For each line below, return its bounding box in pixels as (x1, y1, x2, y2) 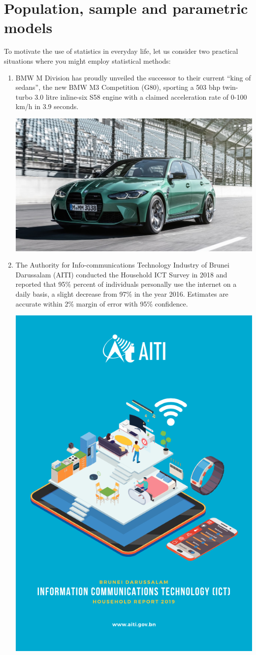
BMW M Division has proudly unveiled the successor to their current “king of (15, 72, 251, 82)
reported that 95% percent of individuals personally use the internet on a (15, 279, 237, 289)
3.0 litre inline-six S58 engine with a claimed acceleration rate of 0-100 (34, 91, 247, 102)
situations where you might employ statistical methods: (4, 55, 171, 66)
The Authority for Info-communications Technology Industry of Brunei (15, 260, 229, 270)
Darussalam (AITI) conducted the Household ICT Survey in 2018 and (15, 269, 227, 279)
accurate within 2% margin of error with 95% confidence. (15, 298, 188, 308)
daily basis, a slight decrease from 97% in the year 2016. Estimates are (15, 288, 228, 299)
